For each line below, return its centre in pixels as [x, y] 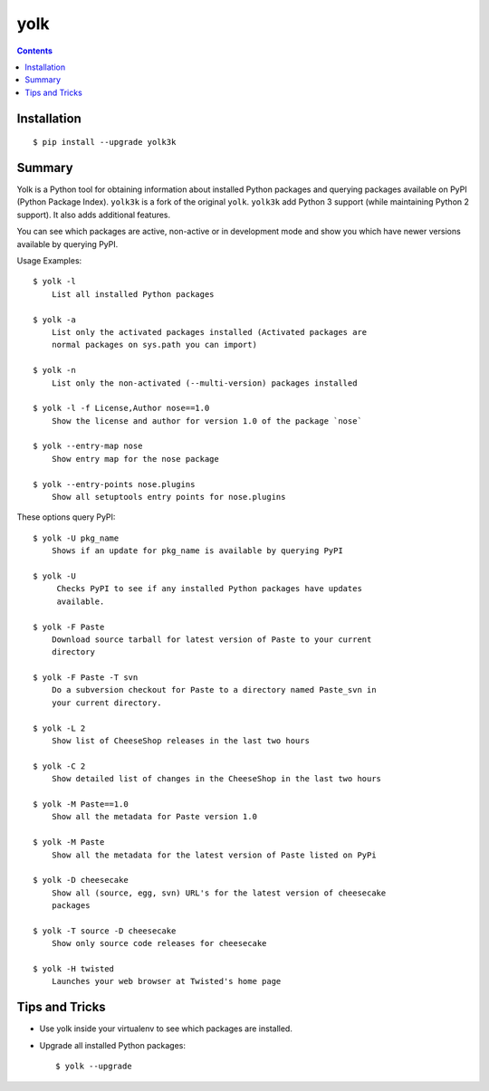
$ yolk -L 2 [59, 728]
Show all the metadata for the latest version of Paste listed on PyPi [214, 855]
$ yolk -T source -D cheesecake [105, 931]
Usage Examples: [49, 260]
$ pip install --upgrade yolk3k [105, 142]
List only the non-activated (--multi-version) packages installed [204, 383]
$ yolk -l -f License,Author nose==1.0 [121, 408]
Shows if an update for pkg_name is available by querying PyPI [197, 551]
